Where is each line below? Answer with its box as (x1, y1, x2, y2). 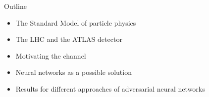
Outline (4, 1, 27, 11)
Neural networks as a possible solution (15, 67, 132, 77)
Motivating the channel (15, 50, 86, 61)
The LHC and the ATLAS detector (15, 34, 122, 44)
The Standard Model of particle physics (15, 17, 136, 28)
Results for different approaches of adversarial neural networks (15, 83, 205, 94)
